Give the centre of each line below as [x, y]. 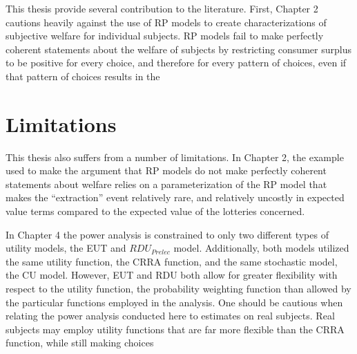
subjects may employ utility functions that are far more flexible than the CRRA [175, 329]
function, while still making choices [80, 343]
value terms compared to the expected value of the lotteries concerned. [155, 211]
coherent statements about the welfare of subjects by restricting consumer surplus [178, 49]
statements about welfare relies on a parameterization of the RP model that [166, 184]
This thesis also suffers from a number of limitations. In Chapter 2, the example [175, 157]
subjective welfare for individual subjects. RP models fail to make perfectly [165, 36]
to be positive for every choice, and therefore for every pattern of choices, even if [176, 63]
